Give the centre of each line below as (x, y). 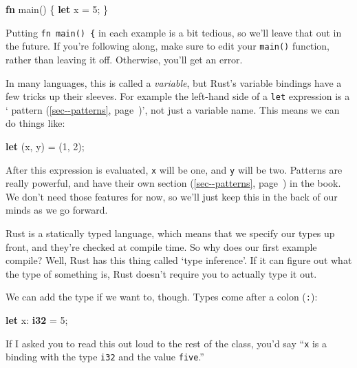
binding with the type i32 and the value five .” (105, 357)
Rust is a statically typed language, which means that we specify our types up (170, 233)
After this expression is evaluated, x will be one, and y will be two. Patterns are (174, 169)
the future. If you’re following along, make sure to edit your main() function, (168, 46)
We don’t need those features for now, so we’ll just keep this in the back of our (172, 196)
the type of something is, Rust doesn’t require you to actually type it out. (161, 273)
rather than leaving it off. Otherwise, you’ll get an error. (124, 59)
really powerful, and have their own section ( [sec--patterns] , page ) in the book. (173, 183)
